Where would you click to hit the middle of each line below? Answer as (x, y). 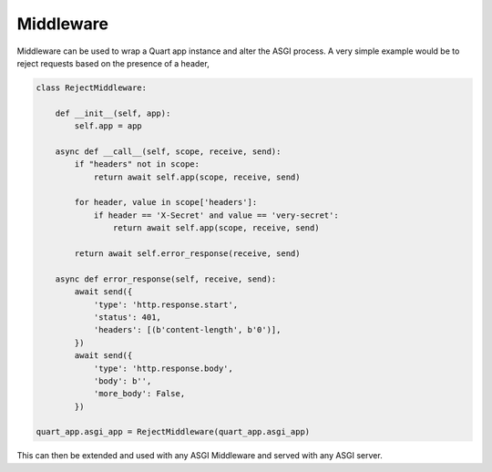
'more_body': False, (139, 394)
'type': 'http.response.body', (164, 368)
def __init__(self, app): (113, 113)
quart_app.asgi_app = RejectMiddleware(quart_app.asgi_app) (173, 432)
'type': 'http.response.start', (166, 304)
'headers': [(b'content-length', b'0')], (187, 330)
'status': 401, (127, 317)
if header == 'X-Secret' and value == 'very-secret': (216, 215)
